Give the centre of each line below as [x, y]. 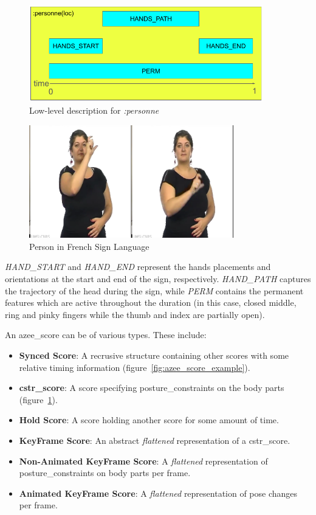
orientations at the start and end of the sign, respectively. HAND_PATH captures [158, 279]
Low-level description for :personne [94, 110]
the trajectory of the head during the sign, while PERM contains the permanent [154, 290]
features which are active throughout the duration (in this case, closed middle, [151, 302]
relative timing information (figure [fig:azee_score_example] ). [135, 367]
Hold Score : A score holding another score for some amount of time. [149, 420]
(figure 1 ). [38, 399]
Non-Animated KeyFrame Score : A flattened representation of [143, 461]
